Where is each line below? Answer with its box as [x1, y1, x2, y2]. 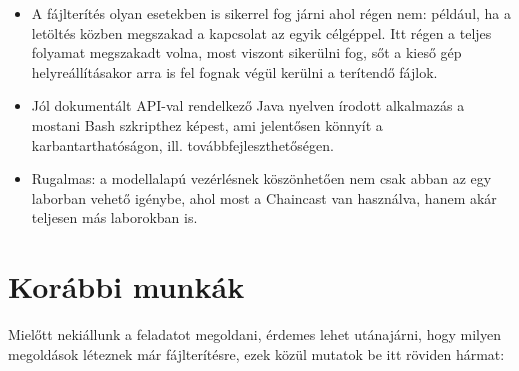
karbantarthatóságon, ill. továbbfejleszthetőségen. [31, 134, 334, 155]
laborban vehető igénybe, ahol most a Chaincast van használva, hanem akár [31, 187, 497, 208]
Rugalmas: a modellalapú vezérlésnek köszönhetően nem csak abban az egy [31, 168, 492, 189]
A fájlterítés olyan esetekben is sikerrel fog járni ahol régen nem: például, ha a [31, 3, 512, 23]
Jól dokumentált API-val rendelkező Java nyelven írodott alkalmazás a [31, 95, 465, 116]
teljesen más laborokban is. [31, 207, 198, 228]
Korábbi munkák [8, 266, 245, 307]
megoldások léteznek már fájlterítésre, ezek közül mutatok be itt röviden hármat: [8, 343, 505, 364]
